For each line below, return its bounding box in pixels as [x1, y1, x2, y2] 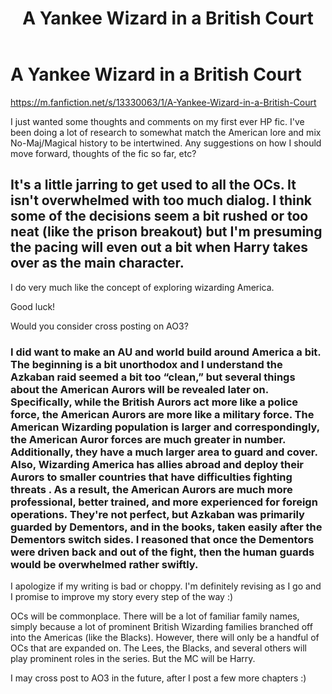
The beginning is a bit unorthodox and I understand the [10, 357, 283, 371]
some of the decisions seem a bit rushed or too [10, 208, 309, 225]
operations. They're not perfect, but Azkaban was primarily [10, 507, 305, 521]
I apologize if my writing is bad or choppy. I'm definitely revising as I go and [10, 580, 322, 592]
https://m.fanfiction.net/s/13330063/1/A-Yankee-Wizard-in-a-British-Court [10, 96, 317, 108]
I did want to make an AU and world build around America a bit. [10, 345, 322, 359]
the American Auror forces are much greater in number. [10, 432, 287, 446]
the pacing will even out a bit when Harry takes [10, 239, 308, 256]
